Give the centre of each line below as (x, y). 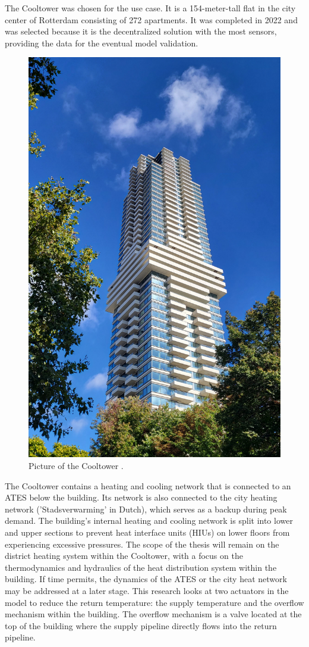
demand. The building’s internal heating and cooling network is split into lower (149, 521)
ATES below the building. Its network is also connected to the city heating (141, 497)
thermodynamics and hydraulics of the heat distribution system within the (141, 567)
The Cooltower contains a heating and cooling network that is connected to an (148, 485)
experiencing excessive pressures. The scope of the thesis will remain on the (142, 544)
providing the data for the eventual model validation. (102, 43)
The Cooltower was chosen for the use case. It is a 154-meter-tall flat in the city (150, 8)
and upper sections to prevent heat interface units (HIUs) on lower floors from (147, 532)
